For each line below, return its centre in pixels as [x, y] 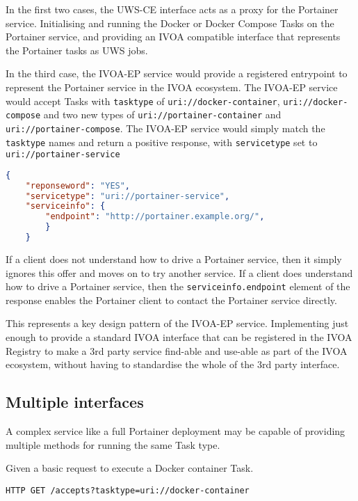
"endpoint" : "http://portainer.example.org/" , [155, 217]
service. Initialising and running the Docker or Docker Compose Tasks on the [170, 23]
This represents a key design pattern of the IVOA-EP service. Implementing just [177, 323]
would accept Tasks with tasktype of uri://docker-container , [143, 101]
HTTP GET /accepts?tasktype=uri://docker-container [128, 490]
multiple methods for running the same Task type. [113, 444]
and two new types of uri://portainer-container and [162, 114]
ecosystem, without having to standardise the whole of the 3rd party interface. [173, 364]
